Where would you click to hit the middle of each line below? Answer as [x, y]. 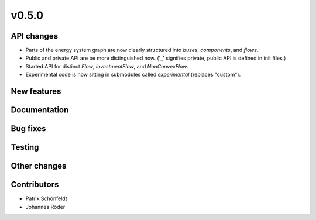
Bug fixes [28, 129]
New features [36, 92]
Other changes [39, 166]
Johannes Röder [45, 207]
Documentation [40, 110]
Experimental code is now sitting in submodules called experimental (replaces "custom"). [133, 75]
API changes [35, 36]
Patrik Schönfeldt [46, 198]
